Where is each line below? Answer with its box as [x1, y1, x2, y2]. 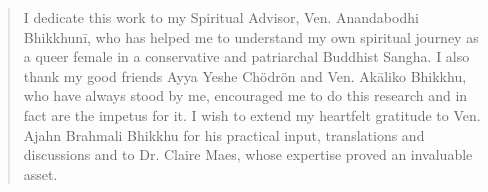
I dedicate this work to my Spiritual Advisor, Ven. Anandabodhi [23, 7, 419, 27]
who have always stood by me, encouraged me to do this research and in [23, 85, 468, 106]
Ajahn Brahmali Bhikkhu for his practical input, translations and [23, 124, 425, 145]
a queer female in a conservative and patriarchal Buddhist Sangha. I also [23, 46, 470, 67]
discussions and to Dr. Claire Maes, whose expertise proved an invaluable [23, 144, 473, 165]
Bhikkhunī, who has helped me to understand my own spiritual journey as [23, 26, 479, 47]
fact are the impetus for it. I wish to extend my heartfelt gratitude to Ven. [23, 104, 481, 125]
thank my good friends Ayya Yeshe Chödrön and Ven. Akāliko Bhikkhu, [23, 65, 467, 86]
